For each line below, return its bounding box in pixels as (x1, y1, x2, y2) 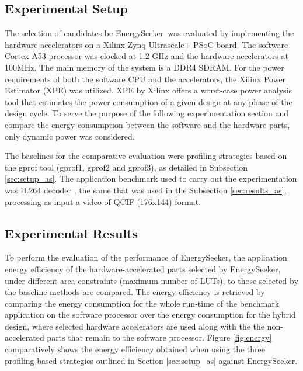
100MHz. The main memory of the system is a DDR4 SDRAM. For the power (5, 61, 284, 73)
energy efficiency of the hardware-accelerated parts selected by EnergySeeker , (5, 262, 281, 275)
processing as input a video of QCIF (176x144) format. (5, 195, 201, 207)
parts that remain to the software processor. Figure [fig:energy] (47, 331, 272, 344)
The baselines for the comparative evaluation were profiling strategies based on (5, 150, 287, 162)
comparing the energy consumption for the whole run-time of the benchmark (5, 297, 280, 309)
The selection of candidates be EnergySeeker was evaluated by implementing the (5, 27, 294, 39)
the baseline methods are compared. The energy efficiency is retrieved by (5, 286, 265, 298)
